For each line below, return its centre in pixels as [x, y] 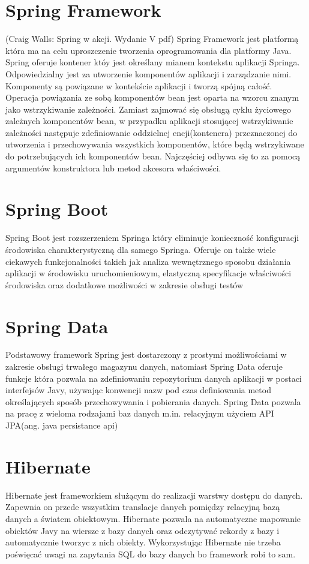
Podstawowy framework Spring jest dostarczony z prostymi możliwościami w [146, 355]
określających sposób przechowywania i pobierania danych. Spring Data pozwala [153, 401]
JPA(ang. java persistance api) [62, 425]
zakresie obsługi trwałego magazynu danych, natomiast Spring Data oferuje [144, 367]
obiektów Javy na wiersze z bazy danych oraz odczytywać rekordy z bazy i [142, 530]
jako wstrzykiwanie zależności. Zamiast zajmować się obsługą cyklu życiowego [148, 109]
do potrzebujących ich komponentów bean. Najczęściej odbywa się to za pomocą [153, 156]
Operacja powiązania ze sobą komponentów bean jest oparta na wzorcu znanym [152, 97]
